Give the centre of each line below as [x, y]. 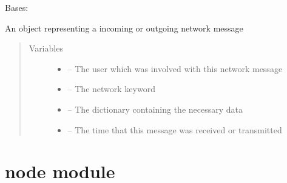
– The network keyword [111, 89]
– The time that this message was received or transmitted [175, 129]
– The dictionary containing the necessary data [155, 109]
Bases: [17, 7]
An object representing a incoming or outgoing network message [124, 28]
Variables [46, 48]
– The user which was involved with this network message [175, 68]
